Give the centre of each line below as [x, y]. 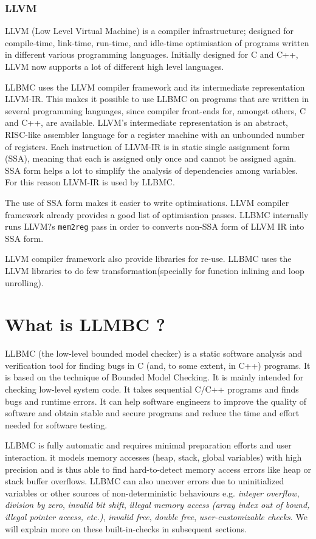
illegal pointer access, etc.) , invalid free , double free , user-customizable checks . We [156, 517]
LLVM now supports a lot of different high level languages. [115, 66]
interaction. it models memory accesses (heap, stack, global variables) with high [153, 457]
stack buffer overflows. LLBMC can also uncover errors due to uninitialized [145, 481]
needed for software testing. [56, 424]
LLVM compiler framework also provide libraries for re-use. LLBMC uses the [148, 259]
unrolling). [24, 282]
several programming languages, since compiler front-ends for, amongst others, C [155, 110]
